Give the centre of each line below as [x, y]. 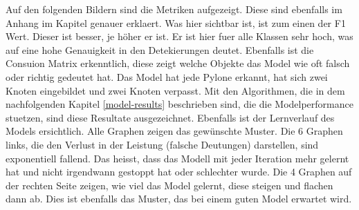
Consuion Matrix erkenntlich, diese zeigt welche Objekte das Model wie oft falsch [178, 63]
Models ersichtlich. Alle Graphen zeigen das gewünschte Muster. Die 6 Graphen [174, 131]
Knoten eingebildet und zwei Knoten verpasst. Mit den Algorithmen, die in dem [175, 90]
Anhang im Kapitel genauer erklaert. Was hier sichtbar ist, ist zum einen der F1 [176, 22]
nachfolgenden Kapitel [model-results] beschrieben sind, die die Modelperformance [179, 104]
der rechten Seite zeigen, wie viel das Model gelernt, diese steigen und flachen [169, 185]
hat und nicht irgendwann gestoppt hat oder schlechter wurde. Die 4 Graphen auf [179, 172]
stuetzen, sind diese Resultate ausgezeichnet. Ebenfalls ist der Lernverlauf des [170, 117]
